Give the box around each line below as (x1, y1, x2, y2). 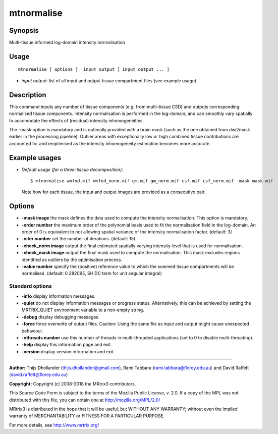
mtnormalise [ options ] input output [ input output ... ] (18, 67, 169, 72)
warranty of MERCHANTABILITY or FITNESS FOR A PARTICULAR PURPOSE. (9, 413, 165, 419)
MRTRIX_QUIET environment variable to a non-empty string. (21, 307, 145, 313)
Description (9, 91, 47, 99)
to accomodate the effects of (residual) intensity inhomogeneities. (9, 117, 144, 123)
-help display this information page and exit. (21, 342, 112, 348)
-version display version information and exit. (21, 348, 115, 354)
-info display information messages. (21, 293, 96, 299)
